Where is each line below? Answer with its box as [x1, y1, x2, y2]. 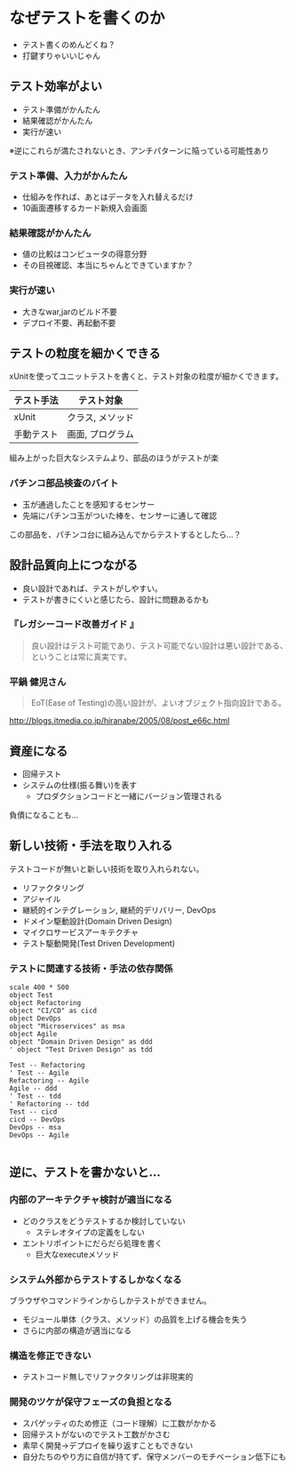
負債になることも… [9, 810, 79, 820]
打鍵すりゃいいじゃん [21, 50, 100, 60]
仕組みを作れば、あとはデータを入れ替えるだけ [21, 192, 194, 203]
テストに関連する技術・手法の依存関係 [9, 962, 173, 974]
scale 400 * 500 [9, 983, 69, 992]
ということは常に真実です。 [30, 651, 132, 662]
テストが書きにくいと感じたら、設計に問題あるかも [21, 594, 210, 604]
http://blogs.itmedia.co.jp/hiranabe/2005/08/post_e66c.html [9, 715, 230, 726]
